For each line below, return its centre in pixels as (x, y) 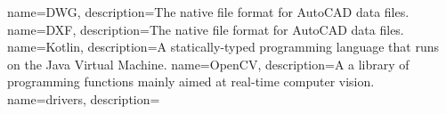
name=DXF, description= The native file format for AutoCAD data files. (206, 29)
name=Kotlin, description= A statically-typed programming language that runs (223, 47)
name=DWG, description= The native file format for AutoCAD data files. (208, 12)
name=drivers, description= (84, 98)
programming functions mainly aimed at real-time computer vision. (191, 81)
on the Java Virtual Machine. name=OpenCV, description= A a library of (208, 64)
